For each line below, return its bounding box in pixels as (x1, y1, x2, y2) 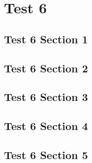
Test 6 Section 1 (4, 31, 88, 46)
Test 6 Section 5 (4, 147, 88, 162)
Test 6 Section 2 (4, 60, 88, 75)
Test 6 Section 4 (4, 118, 88, 133)
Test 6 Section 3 (4, 89, 88, 104)
